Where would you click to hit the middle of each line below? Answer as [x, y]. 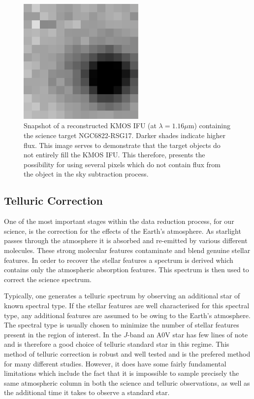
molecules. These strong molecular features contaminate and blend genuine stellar [127, 250]
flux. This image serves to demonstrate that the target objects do [122, 145]
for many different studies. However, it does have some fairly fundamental [115, 363]
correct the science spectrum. [48, 279]
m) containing [209, 126]
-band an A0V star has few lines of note [188, 334]
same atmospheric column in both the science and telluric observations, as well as [127, 382]
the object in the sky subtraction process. [86, 174]
